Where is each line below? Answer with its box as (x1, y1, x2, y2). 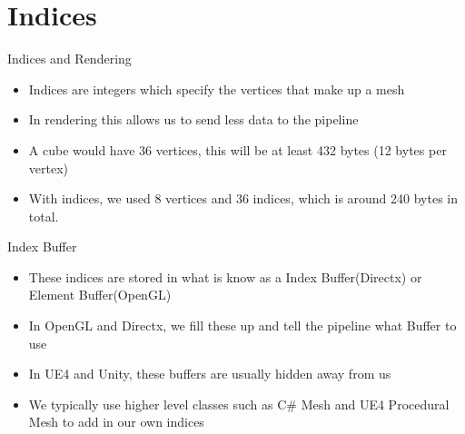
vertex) (28, 158, 69, 177)
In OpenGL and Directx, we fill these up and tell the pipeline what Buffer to (28, 316, 457, 335)
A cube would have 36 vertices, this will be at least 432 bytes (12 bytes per (28, 140, 447, 159)
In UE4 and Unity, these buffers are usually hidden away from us (28, 364, 391, 383)
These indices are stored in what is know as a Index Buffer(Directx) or (28, 267, 422, 286)
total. (28, 206, 59, 225)
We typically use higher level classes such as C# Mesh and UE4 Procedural (28, 394, 450, 413)
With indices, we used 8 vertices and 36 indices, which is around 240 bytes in (28, 189, 459, 208)
